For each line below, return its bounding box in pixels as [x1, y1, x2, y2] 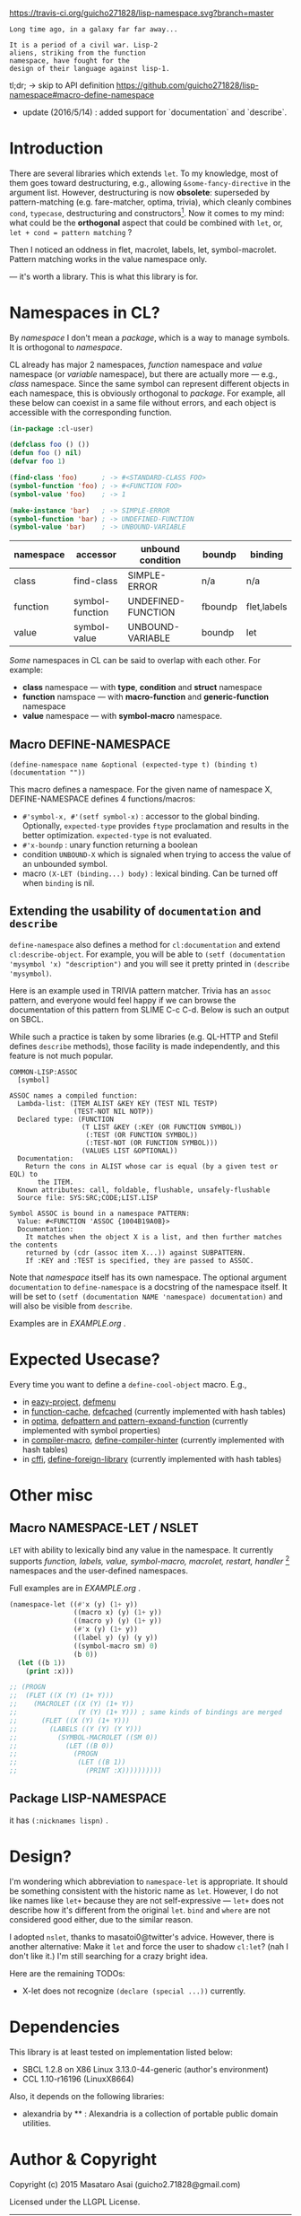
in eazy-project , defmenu [21, 1396, 116, 1407]
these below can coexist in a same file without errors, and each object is [9, 397, 277, 407]
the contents [9, 1240, 58, 1249]
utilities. [21, 2117, 52, 2128]
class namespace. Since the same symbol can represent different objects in [9, 378, 289, 389]
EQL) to [9, 1169, 39, 1178]
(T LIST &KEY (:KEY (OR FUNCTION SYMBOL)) [81, 1122, 243, 1132]
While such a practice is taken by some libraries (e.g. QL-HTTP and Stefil [9, 1031, 279, 1042]
